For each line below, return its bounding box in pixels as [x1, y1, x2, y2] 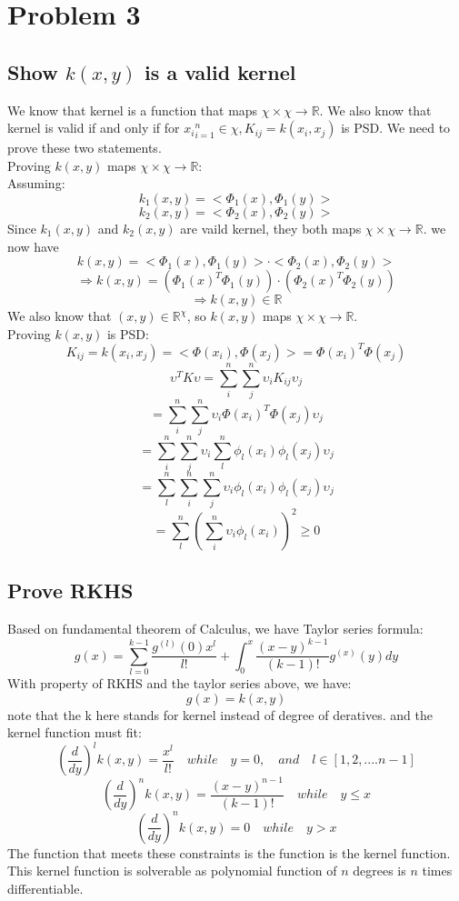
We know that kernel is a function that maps [7, 100, 258, 119]
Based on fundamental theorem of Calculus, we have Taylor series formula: [7, 619, 424, 638]
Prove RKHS [7, 576, 134, 605]
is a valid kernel [145, 57, 296, 85]
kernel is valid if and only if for [7, 118, 180, 137]
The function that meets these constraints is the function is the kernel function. [7, 843, 451, 862]
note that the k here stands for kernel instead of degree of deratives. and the [7, 705, 433, 724]
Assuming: [7, 174, 65, 193]
